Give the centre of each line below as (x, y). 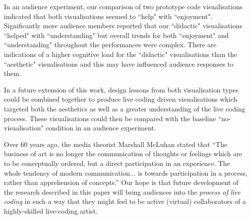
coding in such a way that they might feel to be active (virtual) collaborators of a (125, 201)
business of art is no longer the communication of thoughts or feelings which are (123, 154)
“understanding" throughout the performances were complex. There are (110, 45)
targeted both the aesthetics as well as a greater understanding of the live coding (125, 108)
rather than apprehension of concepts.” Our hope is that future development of (121, 182)
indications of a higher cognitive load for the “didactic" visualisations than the (121, 54)
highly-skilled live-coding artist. (51, 210)
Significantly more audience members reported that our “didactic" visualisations (123, 26)
